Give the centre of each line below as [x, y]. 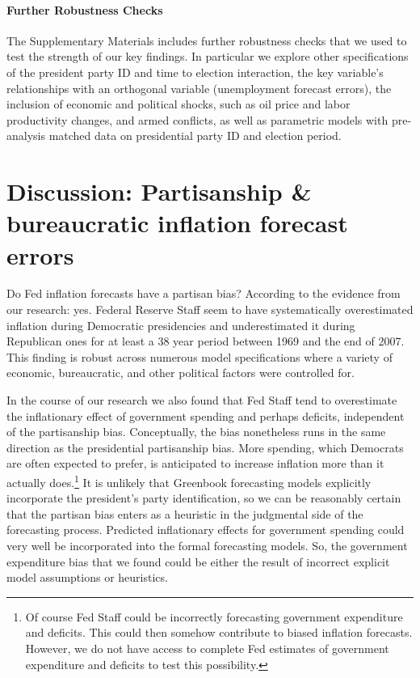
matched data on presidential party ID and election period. [195, 136]
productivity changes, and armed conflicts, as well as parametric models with [197, 119]
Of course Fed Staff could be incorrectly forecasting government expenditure [214, 616]
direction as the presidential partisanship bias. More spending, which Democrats [205, 447]
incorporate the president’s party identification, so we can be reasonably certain [204, 498]
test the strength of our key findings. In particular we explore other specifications [208, 56]
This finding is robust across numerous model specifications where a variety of [199, 356]
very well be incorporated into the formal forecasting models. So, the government [207, 546]
